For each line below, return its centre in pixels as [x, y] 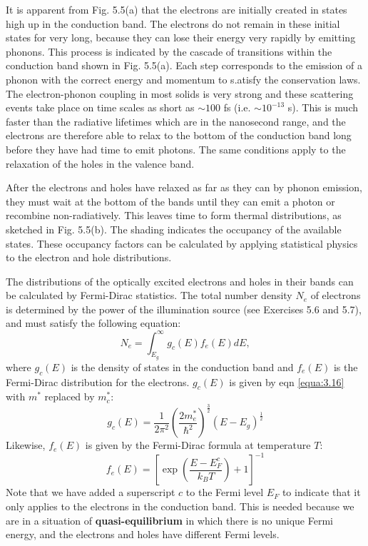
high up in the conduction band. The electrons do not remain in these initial [173, 23]
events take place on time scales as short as [100, 107]
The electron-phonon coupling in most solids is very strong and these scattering [180, 93]
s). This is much [323, 107]
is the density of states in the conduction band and [182, 366]
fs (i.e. [237, 107]
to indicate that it [321, 492]
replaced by [70, 396]
